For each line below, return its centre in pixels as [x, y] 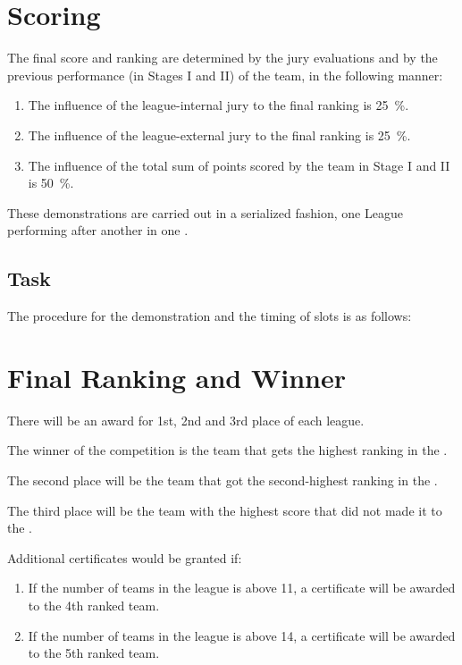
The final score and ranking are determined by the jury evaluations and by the [223, 58]
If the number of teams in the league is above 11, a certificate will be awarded [242, 588]
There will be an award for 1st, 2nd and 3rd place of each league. [186, 420]
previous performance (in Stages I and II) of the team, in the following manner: [225, 75]
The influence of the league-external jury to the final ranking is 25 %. [219, 135]
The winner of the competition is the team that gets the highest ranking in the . [227, 450]
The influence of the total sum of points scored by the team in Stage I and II [239, 165]
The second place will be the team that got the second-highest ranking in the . [223, 480]
